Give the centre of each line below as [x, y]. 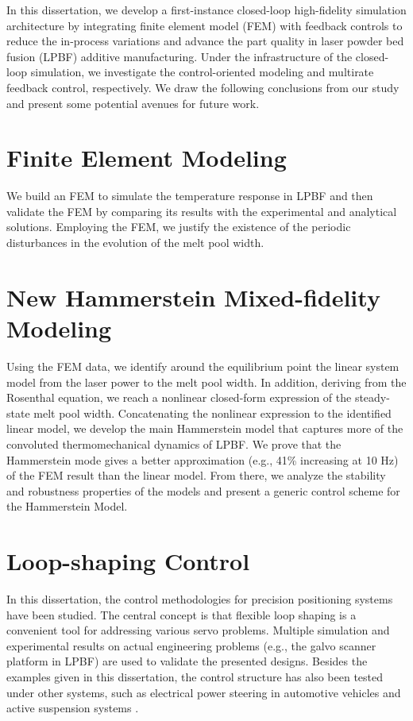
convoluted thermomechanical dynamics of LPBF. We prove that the [174, 443]
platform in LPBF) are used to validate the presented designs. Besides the [187, 661]
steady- [372, 397]
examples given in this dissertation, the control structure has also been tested [195, 677]
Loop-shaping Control [128, 561]
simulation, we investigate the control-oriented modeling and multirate [202, 72]
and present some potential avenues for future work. [133, 103]
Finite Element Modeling [147, 158]
